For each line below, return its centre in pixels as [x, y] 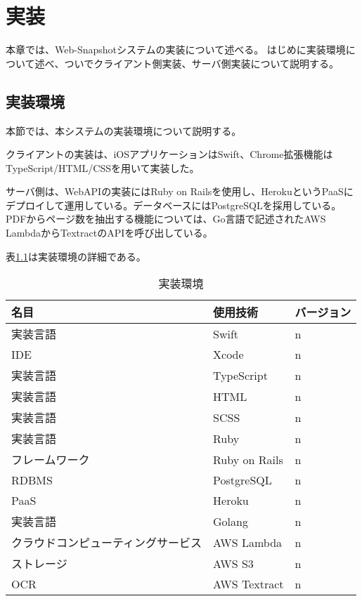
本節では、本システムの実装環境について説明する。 [124, 130]
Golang [231, 521]
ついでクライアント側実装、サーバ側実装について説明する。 [202, 63]
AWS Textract [248, 584]
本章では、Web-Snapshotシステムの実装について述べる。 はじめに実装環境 [176, 49]
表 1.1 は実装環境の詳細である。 [76, 256]
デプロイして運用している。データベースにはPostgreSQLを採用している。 [174, 205]
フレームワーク [51, 460]
